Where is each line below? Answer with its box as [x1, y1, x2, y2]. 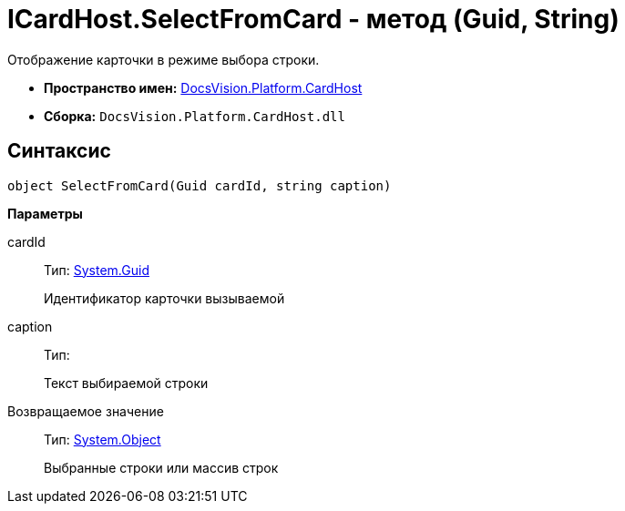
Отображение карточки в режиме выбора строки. [7, 51, 320, 67]
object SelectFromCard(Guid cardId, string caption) [7, 178, 392, 193]
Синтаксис [7, 139, 111, 163]
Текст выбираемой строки [44, 374, 209, 391]
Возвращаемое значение [7, 403, 164, 419]
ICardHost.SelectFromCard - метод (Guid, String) [7, 4, 620, 35]
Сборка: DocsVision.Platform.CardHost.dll [44, 107, 345, 124]
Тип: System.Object [44, 431, 161, 447]
